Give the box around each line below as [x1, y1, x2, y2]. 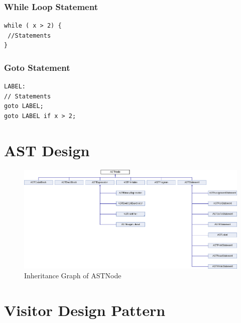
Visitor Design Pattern [4, 299, 166, 320]
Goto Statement [4, 61, 70, 73]
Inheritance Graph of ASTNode [24, 270, 122, 281]
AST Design [4, 140, 90, 160]
